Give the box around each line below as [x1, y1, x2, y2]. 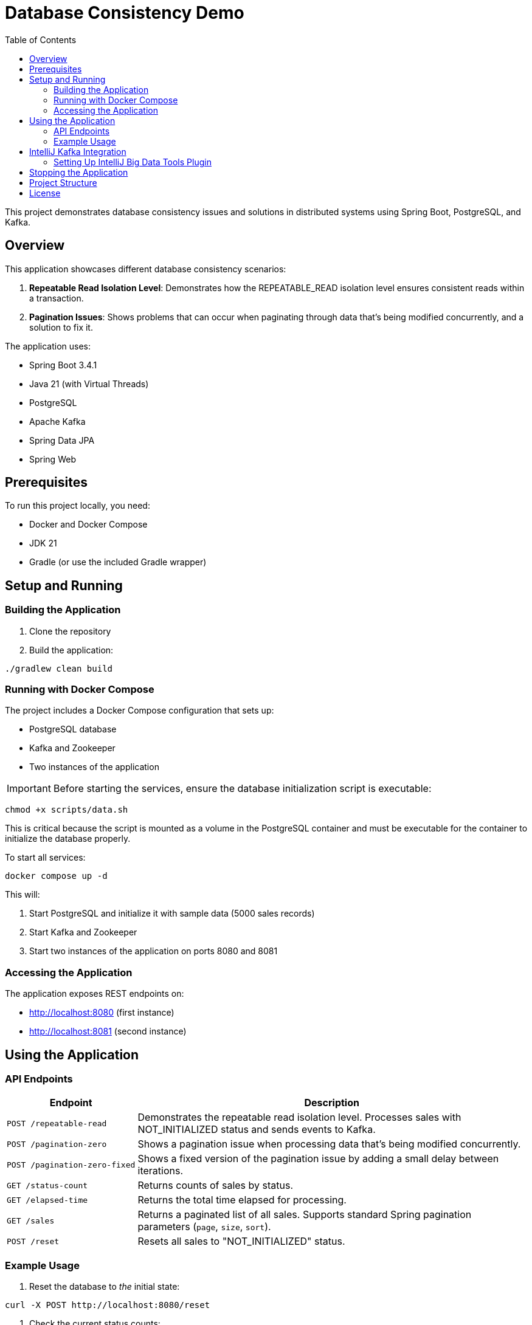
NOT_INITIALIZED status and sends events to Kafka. [137, 1123, 376, 1136]
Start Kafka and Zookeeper [29, 927, 137, 938]
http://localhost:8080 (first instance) [29, 1007, 174, 1018]
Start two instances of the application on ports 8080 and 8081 [29, 946, 278, 957]
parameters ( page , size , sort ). [137, 1220, 271, 1233]
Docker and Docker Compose [29, 519, 148, 530]
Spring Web [29, 453, 76, 464]
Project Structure [29, 177, 97, 188]
